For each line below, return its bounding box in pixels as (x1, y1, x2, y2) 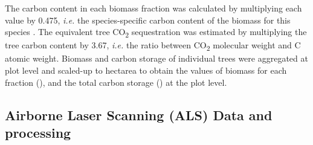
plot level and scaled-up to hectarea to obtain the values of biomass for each (5, 64, 287, 77)
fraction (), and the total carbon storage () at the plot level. (5, 76, 227, 88)
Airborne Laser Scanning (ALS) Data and (5, 105, 273, 124)
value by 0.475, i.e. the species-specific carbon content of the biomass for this (5, 13, 291, 26)
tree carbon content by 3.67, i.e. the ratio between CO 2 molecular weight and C (5, 39, 301, 53)
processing (5, 123, 71, 141)
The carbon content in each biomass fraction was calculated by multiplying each (5, 2, 302, 14)
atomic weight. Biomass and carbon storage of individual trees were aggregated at (5, 52, 308, 65)
